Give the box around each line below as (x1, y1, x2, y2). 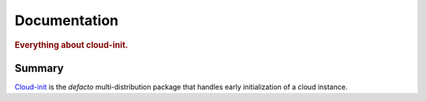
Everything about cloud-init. (14, 39, 129, 50)
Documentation (14, 12, 119, 29)
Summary (14, 61, 64, 74)
